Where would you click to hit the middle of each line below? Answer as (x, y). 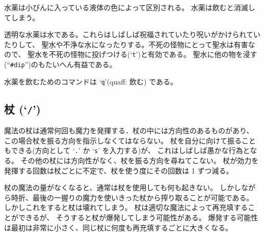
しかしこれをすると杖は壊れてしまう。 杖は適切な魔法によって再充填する (126, 207)
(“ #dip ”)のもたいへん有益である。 (60, 64)
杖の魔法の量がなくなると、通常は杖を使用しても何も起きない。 (111, 187)
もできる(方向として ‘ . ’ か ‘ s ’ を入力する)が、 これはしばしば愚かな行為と (127, 150)
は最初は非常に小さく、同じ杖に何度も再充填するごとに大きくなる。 (118, 227)
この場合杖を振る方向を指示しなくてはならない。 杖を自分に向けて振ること (130, 140)
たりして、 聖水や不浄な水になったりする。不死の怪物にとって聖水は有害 (126, 44)
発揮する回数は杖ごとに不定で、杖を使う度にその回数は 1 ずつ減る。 (119, 170)
